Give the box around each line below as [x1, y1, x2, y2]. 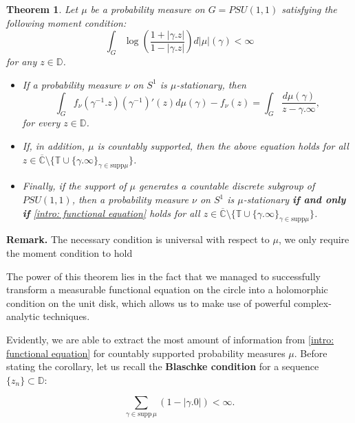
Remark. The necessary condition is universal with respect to [6, 232, 270, 247]
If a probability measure [22, 77, 122, 91]
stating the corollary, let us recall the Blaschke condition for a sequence [6, 359, 319, 374]
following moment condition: [6, 15, 127, 30]
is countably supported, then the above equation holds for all [97, 139, 349, 153]
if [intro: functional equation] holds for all [22, 205, 200, 220]
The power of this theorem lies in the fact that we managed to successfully [6, 268, 321, 283]
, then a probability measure [72, 192, 189, 207]
